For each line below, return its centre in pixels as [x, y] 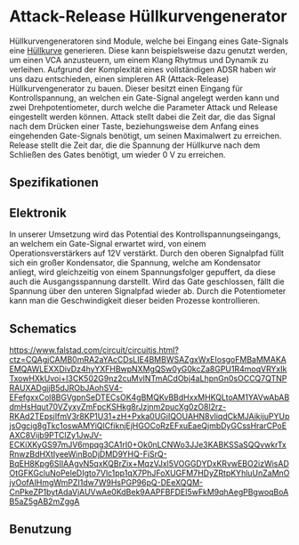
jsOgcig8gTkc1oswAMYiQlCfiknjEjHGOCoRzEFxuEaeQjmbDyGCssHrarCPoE [148, 426]
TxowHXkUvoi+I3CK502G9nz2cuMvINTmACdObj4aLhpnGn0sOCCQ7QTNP [148, 378]
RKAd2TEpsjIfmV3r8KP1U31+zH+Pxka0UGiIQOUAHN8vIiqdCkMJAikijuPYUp [149, 416]
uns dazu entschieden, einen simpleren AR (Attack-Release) [119, 78]
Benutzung [40, 529]
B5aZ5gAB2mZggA [44, 501]
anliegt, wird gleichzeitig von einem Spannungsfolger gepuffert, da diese [142, 272]
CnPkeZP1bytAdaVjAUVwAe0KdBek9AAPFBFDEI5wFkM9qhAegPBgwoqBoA [149, 492]
